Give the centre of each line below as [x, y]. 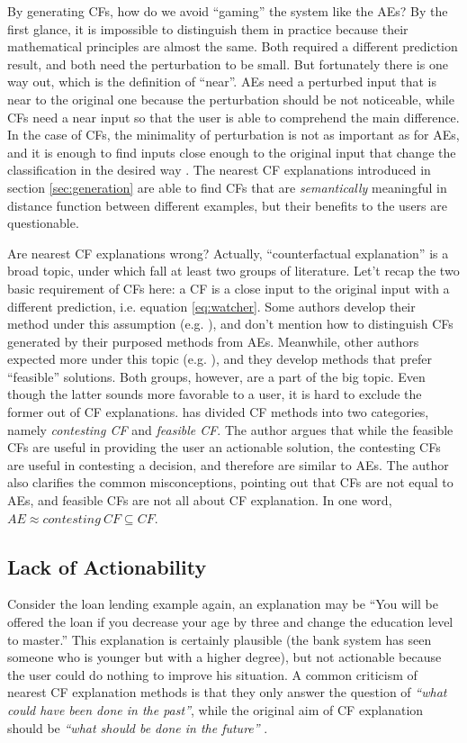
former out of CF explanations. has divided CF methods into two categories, [218, 412]
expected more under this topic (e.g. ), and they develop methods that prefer [220, 359]
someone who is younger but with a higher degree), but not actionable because [225, 657]
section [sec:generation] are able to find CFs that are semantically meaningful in [227, 187]
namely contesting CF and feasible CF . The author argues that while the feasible [230, 429]
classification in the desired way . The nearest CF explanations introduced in [219, 170]
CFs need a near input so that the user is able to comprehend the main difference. [233, 117]
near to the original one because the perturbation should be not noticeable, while [231, 99]
